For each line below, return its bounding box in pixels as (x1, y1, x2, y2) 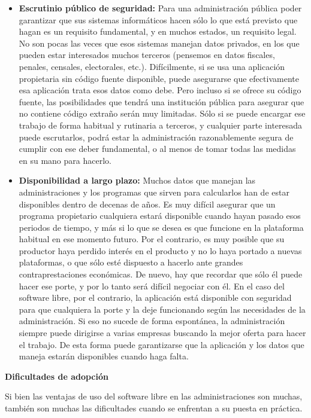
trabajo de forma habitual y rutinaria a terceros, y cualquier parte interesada (19, 118, 303, 131)
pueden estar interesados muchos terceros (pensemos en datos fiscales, (19, 48, 275, 61)
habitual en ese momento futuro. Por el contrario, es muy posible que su (19, 233, 285, 245)
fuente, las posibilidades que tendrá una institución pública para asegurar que (19, 95, 304, 108)
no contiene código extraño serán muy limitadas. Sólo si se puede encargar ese (19, 107, 306, 120)
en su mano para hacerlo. (19, 154, 111, 166)
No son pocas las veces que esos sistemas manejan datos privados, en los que (19, 36, 300, 49)
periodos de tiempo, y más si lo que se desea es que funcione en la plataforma (19, 221, 304, 233)
